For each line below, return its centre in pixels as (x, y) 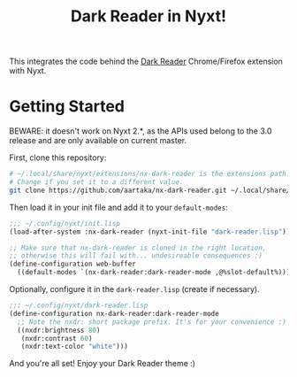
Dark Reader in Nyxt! (148, 16)
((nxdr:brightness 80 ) (59, 330)
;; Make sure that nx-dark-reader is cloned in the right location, (138, 248)
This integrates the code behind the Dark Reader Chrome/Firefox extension (146, 62)
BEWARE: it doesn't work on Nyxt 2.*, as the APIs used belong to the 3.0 (141, 131)
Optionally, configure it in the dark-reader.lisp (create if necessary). (134, 289)
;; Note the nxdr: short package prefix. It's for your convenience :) (152, 322)
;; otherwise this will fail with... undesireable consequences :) (136, 256)
